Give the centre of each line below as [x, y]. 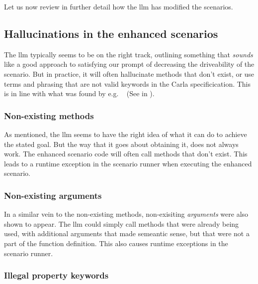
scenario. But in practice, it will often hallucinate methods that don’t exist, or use [129, 73]
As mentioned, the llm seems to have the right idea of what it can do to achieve [126, 134]
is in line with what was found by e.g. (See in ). [79, 93]
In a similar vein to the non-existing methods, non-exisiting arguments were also [126, 214]
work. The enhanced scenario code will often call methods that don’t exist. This [126, 154]
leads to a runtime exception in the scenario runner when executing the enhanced [128, 163]
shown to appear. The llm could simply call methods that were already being [122, 223]
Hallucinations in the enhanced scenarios [111, 33]
